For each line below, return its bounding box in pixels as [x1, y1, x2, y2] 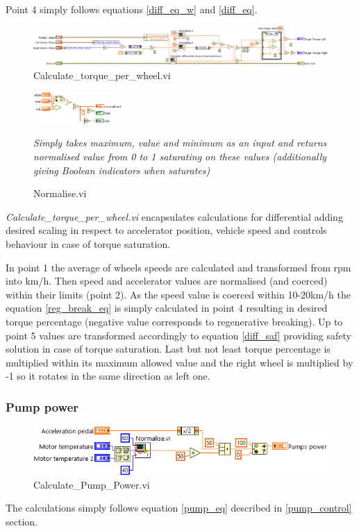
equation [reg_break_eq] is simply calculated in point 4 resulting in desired [6, 301, 328, 315]
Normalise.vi [33, 186, 87, 201]
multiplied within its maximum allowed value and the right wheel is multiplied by [6, 355, 353, 369]
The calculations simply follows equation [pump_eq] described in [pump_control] [6, 500, 352, 515]
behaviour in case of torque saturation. [6, 237, 171, 251]
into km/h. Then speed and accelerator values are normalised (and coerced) [6, 273, 328, 288]
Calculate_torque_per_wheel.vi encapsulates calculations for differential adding [6, 209, 343, 224]
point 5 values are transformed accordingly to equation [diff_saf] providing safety [6, 328, 351, 342]
